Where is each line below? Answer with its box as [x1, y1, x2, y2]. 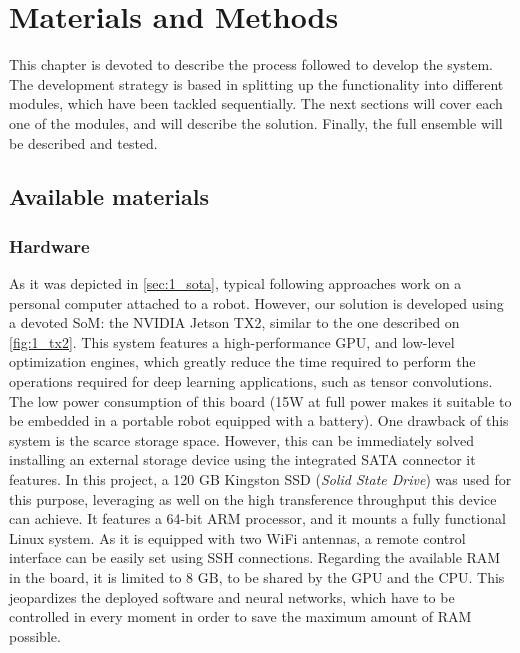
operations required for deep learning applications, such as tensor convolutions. [9, 371, 493, 392]
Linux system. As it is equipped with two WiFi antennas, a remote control [9, 527, 466, 548]
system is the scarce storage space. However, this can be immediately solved [9, 429, 474, 450]
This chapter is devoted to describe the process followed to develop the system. [9, 54, 493, 75]
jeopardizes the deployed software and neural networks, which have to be [9, 586, 455, 607]
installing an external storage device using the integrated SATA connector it [9, 449, 476, 470]
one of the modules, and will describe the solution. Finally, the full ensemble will [9, 112, 503, 133]
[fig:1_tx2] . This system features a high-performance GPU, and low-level [9, 331, 455, 352]
